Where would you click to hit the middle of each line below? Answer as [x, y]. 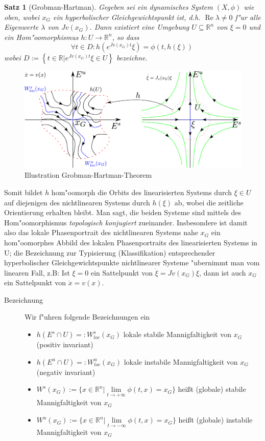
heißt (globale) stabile [212, 389]
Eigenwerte [21, 27]
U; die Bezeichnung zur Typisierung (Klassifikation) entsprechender [110, 252]
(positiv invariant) [65, 344]
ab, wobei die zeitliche [209, 202]
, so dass [126, 37]
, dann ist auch [223, 272]
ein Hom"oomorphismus [41, 37]
